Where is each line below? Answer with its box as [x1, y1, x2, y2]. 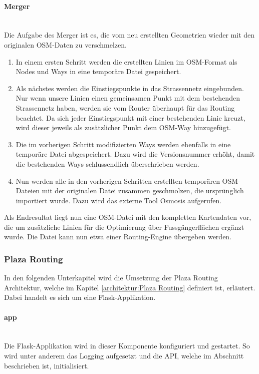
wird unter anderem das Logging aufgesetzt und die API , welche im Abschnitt [4, 350, 244, 361]
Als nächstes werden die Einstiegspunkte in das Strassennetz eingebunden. [16, 83, 244, 93]
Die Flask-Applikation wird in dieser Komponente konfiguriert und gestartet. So [4, 340, 250, 351]
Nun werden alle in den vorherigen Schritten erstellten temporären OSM [16, 175, 238, 186]
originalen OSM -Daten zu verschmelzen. [4, 39, 127, 50]
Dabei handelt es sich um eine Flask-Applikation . [4, 292, 156, 302]
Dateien [16, 185, 40, 196]
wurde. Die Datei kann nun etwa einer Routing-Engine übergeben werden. [4, 231, 232, 242]
